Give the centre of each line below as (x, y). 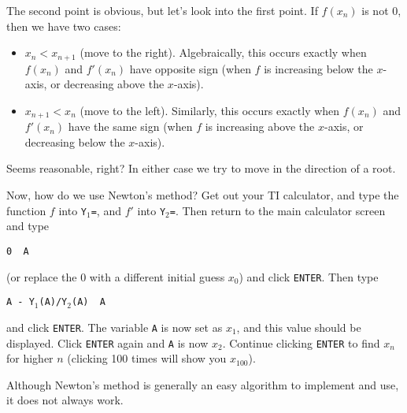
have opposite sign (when (190, 68)
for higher (30, 358)
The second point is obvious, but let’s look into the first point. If (162, 10)
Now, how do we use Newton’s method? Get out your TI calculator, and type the (203, 195)
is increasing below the (318, 68)
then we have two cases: (64, 26)
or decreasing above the (107, 84)
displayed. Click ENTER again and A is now (107, 342)
